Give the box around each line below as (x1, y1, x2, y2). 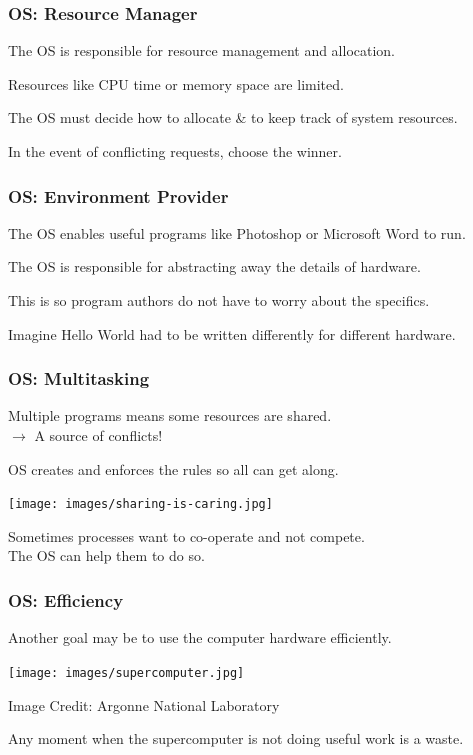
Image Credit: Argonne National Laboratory (8, 694, 280, 715)
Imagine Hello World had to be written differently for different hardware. (8, 323, 456, 344)
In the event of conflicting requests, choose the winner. (8, 141, 342, 161)
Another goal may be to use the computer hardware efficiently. (8, 627, 392, 648)
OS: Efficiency (8, 587, 124, 612)
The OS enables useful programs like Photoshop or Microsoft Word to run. (8, 222, 466, 243)
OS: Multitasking (8, 366, 150, 391)
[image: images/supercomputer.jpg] (8, 665, 245, 680)
